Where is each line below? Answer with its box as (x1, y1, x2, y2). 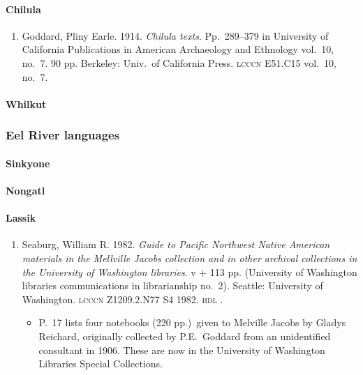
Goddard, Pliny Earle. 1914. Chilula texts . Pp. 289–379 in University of (22, 28, 329, 43)
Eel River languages (6, 126, 120, 144)
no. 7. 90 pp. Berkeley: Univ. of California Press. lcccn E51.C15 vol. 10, (22, 55, 336, 70)
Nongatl (6, 183, 45, 197)
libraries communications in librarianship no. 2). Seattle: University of (22, 278, 323, 293)
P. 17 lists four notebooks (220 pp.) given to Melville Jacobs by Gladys (38, 315, 346, 330)
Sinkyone (6, 155, 50, 170)
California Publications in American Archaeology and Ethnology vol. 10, (22, 42, 334, 56)
